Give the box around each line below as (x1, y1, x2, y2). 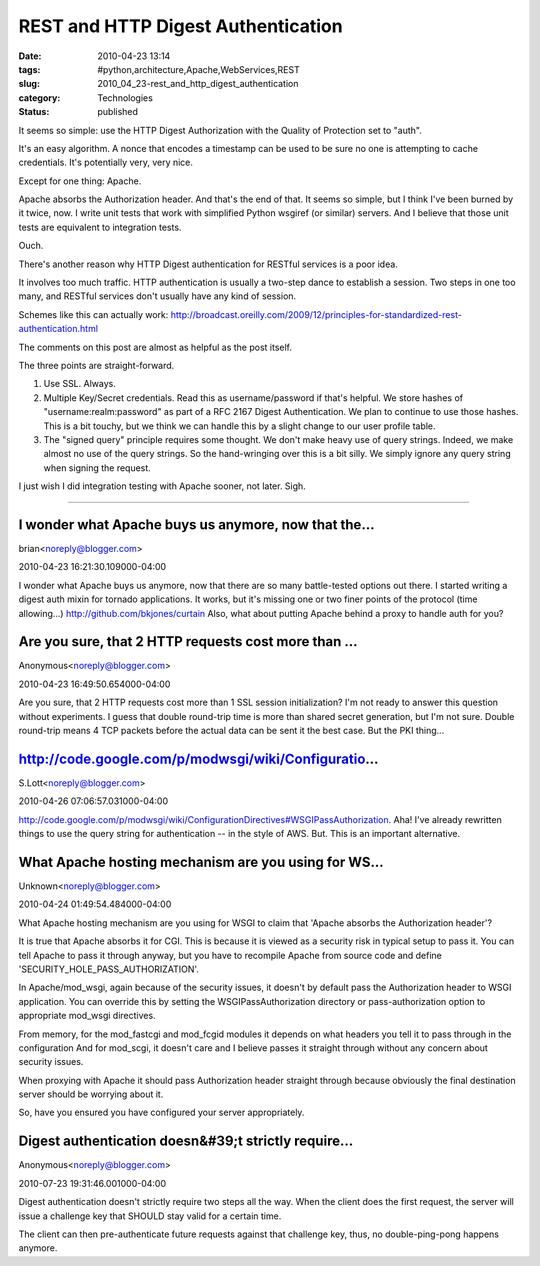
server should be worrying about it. (18, 1088, 164, 1100)
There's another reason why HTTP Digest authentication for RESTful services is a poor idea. (18, 258, 399, 270)
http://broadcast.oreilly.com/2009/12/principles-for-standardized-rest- (170, 308, 462, 320)
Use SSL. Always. (43, 378, 117, 390)
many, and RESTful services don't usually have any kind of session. (18, 290, 297, 302)
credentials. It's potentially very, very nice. (18, 156, 194, 169)
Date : (18, 50, 42, 62)
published (97, 106, 139, 118)
